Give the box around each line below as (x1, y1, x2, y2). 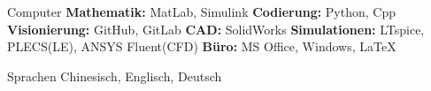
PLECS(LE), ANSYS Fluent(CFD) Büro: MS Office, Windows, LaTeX (7, 37, 396, 56)
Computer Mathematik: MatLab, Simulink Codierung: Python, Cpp (7, 3, 396, 20)
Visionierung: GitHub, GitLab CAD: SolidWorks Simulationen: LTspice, (7, 19, 425, 38)
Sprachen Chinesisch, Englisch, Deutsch (7, 66, 222, 85)
